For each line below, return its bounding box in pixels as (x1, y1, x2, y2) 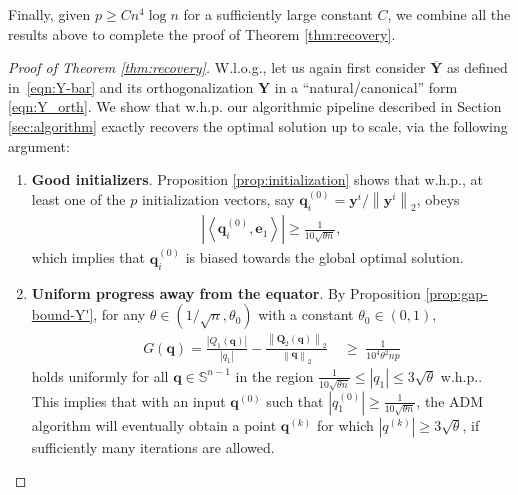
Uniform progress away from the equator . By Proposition (31, 282, 421, 303)
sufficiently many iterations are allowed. (31, 436, 275, 457)
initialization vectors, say (141, 189, 295, 210)
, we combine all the (387, 4, 511, 24)
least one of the (31, 189, 126, 210)
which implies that (31, 247, 146, 268)
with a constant (258, 304, 354, 325)
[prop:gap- (425, 282, 488, 303)
